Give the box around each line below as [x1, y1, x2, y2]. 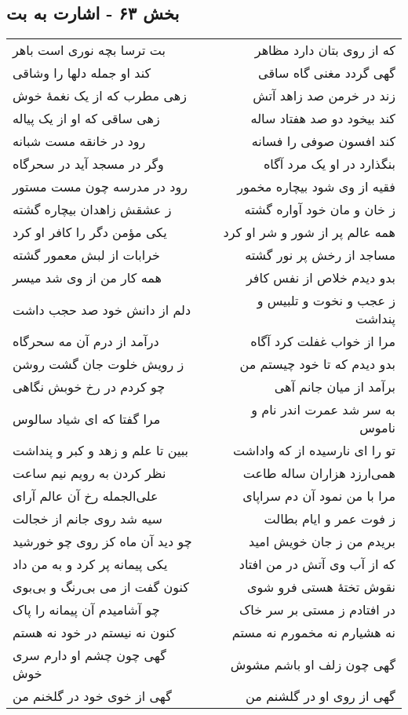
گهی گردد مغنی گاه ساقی [258, 64, 395, 82]
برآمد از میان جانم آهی [274, 378, 395, 396]
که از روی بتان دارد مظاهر [254, 41, 395, 60]
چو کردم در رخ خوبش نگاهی [13, 378, 166, 396]
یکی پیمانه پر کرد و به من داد [13, 555, 168, 574]
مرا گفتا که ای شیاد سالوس [13, 409, 161, 428]
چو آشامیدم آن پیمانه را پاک [13, 600, 160, 619]
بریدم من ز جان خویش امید [249, 532, 395, 551]
